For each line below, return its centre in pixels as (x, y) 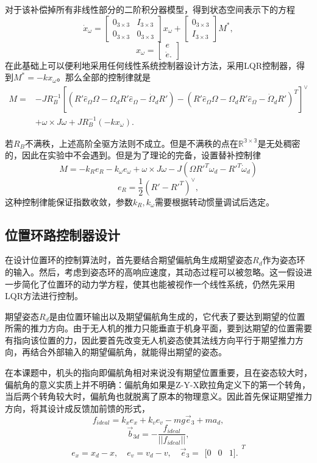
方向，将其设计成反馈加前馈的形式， (77, 408)
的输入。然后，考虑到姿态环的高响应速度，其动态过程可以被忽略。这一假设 (154, 271)
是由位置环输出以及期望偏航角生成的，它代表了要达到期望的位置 (177, 316)
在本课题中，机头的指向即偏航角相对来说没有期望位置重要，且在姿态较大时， (158, 373)
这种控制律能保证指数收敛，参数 (69, 201)
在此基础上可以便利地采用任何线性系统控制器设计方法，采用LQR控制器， (151, 65)
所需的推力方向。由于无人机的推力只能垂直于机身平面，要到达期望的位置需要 (158, 328)
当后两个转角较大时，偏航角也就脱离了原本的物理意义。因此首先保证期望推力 (158, 396)
